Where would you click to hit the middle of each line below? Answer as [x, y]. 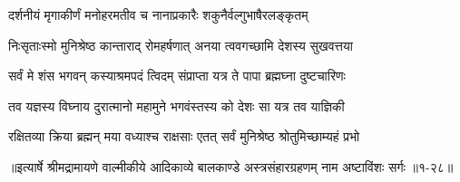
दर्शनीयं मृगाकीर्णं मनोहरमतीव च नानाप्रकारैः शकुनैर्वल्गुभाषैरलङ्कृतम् [158, 14]
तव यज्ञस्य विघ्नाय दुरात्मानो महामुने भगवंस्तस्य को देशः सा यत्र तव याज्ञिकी [176, 105]
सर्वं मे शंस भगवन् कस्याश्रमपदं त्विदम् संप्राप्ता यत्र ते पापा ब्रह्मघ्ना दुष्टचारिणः [177, 76]
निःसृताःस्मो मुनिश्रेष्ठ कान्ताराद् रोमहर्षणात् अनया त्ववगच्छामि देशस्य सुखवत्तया [181, 45]
